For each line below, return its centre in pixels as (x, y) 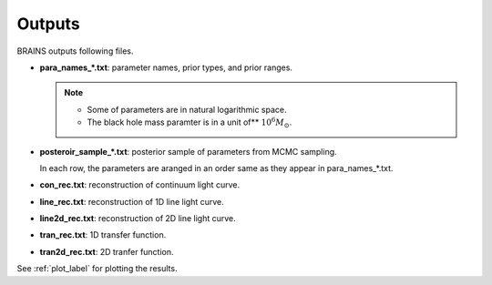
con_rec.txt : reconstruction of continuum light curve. (140, 185)
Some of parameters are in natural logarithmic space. (187, 109)
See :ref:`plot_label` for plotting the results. (97, 269)
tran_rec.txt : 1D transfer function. (103, 235)
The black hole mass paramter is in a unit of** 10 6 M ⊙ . (190, 122)
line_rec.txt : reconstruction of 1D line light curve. (132, 201)
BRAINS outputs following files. (75, 51)
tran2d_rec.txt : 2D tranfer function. (107, 251)
